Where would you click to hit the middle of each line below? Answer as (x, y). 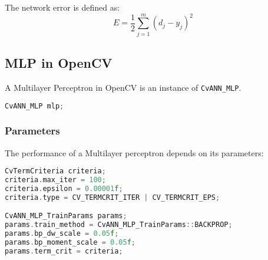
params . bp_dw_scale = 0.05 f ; (62, 234)
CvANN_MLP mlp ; (34, 106)
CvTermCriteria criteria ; (55, 171)
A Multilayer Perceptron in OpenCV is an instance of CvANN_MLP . (123, 87)
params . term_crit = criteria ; (64, 251)
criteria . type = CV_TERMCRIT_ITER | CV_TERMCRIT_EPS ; (113, 197)
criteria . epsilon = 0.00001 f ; (64, 189)
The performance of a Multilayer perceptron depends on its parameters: (134, 152)
